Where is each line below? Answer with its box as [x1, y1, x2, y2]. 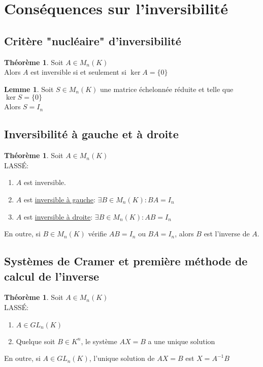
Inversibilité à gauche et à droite [4, 126, 179, 142]
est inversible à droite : [23, 211, 93, 222]
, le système [81, 335, 117, 346]
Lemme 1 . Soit [4, 83, 54, 94]
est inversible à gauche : [23, 194, 95, 204]
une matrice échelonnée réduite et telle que [100, 83, 234, 94]
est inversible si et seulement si [30, 67, 126, 77]
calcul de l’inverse [4, 268, 100, 284]
